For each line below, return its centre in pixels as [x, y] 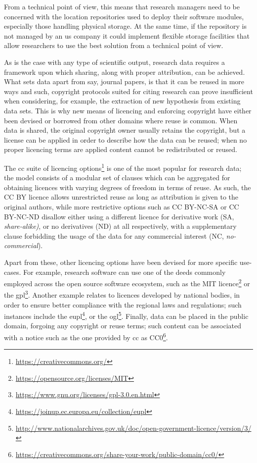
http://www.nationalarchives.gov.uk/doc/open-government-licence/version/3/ [133, 428]
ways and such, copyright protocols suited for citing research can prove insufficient [128, 91]
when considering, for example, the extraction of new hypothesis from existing [122, 101]
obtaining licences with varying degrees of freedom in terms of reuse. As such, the [128, 187]
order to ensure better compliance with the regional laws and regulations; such [123, 304]
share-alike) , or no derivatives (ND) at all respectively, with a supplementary [120, 226]
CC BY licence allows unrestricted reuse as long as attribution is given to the [121, 197]
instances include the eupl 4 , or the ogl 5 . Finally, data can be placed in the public [126, 315]
